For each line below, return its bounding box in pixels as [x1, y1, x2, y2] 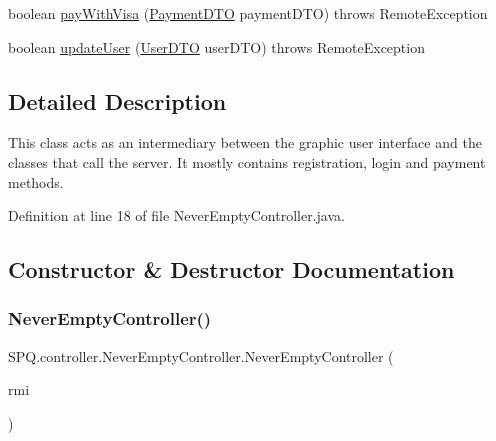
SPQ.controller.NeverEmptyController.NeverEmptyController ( [8, 345, 394, 366]
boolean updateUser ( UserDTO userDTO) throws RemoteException [8, 36, 425, 57]
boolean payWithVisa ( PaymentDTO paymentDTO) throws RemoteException [8, 3, 488, 23]
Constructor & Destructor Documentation [8, 254, 455, 285]
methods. [8, 171, 64, 192]
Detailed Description [8, 85, 227, 116]
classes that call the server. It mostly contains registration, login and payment [8, 151, 486, 172]
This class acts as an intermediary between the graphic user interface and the [8, 132, 482, 153]
